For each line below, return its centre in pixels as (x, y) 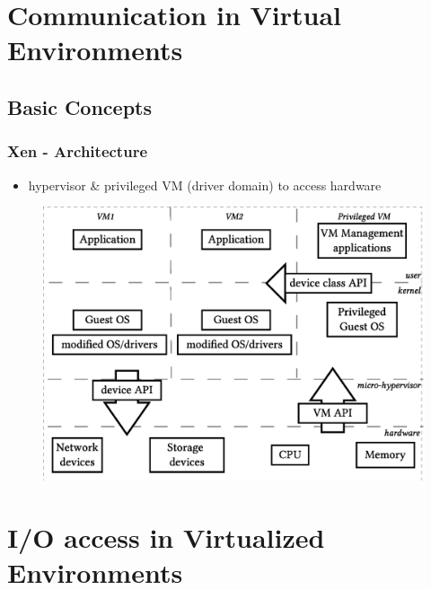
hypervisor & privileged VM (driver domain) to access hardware (205, 185)
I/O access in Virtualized (166, 537)
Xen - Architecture (78, 151)
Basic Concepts (80, 106)
